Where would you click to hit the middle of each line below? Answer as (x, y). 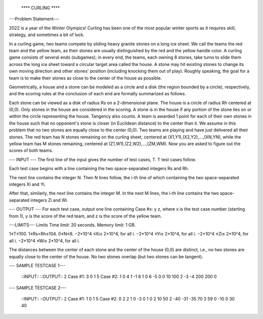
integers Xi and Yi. (27, 184)
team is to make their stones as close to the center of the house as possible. (85, 78)
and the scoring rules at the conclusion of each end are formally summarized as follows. (97, 94)
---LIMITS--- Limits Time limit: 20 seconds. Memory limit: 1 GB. (72, 225)
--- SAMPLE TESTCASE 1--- (37, 265)
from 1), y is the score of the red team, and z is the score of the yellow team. (85, 216)
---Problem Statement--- (34, 19)
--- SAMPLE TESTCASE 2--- (38, 288)
